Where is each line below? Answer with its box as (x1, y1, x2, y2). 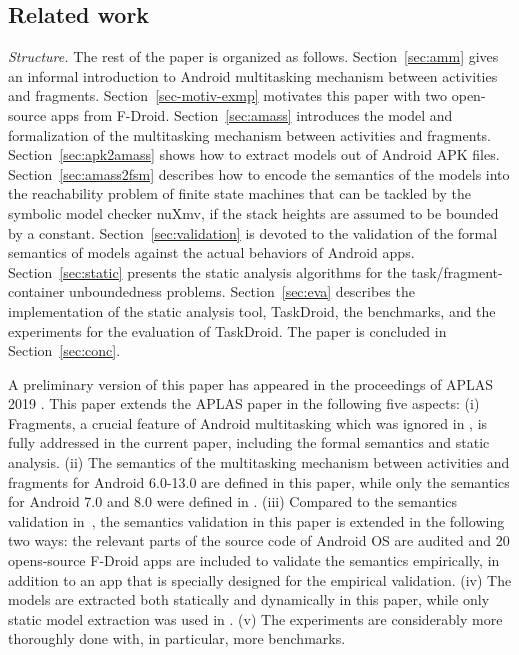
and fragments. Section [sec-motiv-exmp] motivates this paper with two (8, 85, 448, 106)
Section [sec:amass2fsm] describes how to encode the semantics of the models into (8, 163, 510, 184)
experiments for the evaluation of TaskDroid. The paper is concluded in (8, 320, 447, 341)
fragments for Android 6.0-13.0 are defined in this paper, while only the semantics (8, 471, 510, 492)
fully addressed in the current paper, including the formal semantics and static (8, 432, 490, 453)
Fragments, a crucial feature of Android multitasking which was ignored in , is (8, 412, 488, 433)
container (8, 281, 65, 302)
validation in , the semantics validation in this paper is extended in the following (8, 510, 505, 531)
